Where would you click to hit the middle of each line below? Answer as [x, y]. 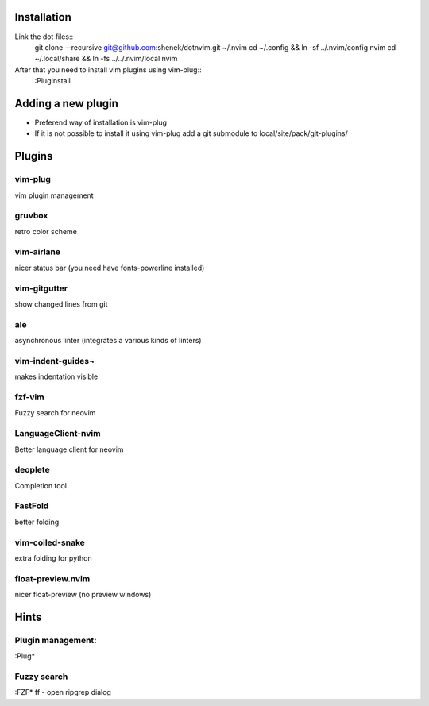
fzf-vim [29, 397]
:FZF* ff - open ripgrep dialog [63, 692]
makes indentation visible [56, 376]
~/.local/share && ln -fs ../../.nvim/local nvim [106, 59]
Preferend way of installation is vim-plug [100, 122]
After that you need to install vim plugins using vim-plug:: [108, 69]
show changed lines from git [61, 304]
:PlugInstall [52, 81]
